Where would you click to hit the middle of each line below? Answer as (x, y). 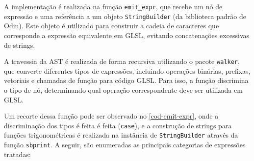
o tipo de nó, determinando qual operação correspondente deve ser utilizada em (123, 90)
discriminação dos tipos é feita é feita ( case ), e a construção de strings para (118, 125)
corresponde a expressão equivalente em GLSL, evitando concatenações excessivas (127, 35)
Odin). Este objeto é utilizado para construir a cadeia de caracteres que (112, 26)
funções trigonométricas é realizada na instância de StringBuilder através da (121, 135)
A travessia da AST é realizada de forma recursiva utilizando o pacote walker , (122, 61)
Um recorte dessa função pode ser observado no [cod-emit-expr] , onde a (111, 116)
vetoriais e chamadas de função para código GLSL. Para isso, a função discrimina (126, 80)
